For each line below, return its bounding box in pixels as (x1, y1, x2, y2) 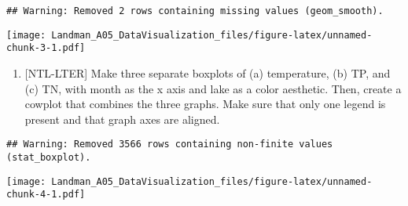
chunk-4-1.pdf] (6, 189, 86, 201)
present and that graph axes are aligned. (24, 110, 220, 127)
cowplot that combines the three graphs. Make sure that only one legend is (24, 96, 386, 112)
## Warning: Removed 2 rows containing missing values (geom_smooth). (6, 5, 384, 16)
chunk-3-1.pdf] (6, 42, 86, 54)
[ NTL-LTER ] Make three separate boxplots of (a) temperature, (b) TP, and (24, 64, 391, 81)
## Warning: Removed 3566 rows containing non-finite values (6, 139, 333, 150)
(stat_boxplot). (6, 152, 91, 163)
